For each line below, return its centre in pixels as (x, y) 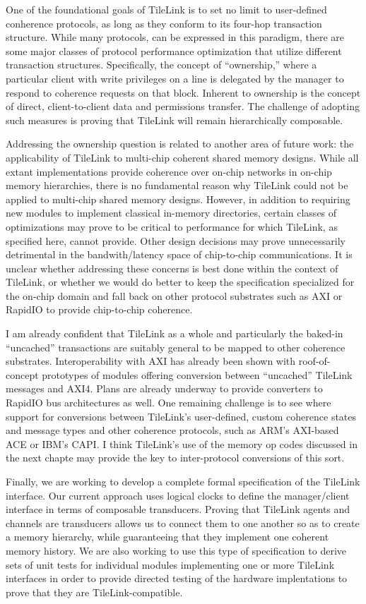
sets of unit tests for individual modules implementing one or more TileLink (170, 564)
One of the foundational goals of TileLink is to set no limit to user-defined (166, 9)
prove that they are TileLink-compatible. (94, 592)
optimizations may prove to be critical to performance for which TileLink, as (172, 226)
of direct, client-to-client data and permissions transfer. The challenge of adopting (183, 106)
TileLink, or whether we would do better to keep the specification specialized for (180, 282)
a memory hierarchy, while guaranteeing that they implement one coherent (167, 537)
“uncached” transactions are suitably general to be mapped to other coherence (176, 347)
